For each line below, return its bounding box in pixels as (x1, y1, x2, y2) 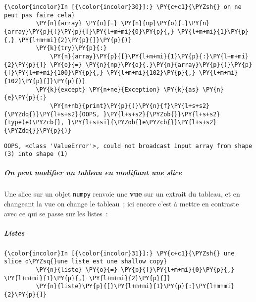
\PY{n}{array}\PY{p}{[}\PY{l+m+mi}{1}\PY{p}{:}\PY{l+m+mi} (50, 52, 249, 60)
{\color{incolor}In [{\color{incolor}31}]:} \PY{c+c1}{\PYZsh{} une (4, 250, 235, 257)
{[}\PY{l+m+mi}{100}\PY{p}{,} (4, 69, 103, 77)
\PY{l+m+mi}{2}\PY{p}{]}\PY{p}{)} (18, 36, 132, 44)
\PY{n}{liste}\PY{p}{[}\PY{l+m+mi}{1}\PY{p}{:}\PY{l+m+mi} (36, 283, 235, 290)
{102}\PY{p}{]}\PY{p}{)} (4, 77, 86, 85)
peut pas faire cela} (4, 11, 75, 19)
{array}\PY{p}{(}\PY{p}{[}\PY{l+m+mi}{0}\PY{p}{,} (4, 28, 174, 35)
